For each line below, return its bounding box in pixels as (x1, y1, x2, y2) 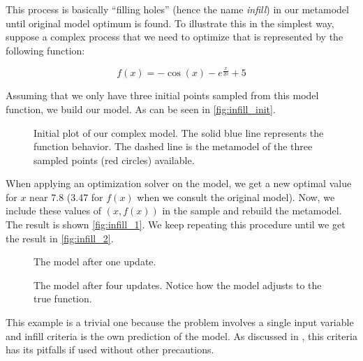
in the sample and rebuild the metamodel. (162, 203, 342, 218)
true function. (34, 291, 92, 306)
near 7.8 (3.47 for (29, 189, 103, 204)
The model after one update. (34, 254, 156, 269)
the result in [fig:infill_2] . (6, 230, 114, 245)
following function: (6, 43, 85, 57)
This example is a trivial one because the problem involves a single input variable (6, 315, 354, 330)
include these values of (6, 203, 102, 218)
